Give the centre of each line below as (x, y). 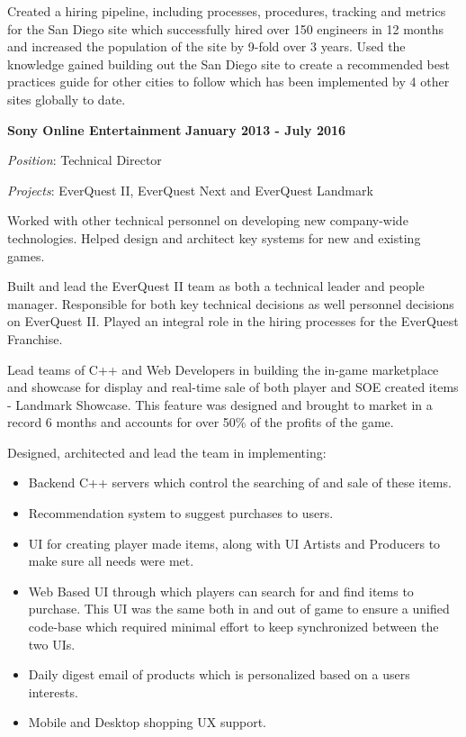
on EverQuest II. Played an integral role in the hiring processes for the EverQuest (233, 321)
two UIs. (52, 644)
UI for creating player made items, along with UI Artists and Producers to (234, 543)
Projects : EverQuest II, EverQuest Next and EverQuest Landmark (190, 190)
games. (26, 255)
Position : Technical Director (85, 160)
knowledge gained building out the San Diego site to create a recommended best (229, 64)
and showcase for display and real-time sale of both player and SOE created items (233, 387)
